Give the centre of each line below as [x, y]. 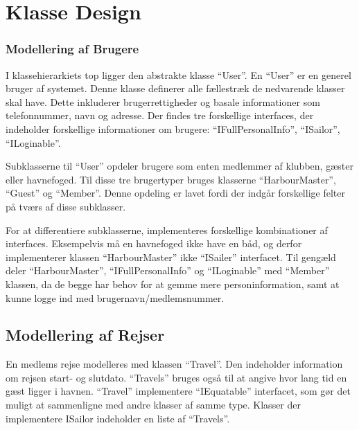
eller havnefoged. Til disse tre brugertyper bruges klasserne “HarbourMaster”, [171, 179]
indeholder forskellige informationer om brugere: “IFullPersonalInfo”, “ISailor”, [173, 128]
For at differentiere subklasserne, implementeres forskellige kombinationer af [167, 230]
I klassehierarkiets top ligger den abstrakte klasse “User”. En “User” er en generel [178, 74]
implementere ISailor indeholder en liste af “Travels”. [118, 418]
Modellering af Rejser [85, 335]
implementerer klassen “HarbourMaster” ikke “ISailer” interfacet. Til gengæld [171, 257]
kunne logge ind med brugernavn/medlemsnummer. [115, 297]
